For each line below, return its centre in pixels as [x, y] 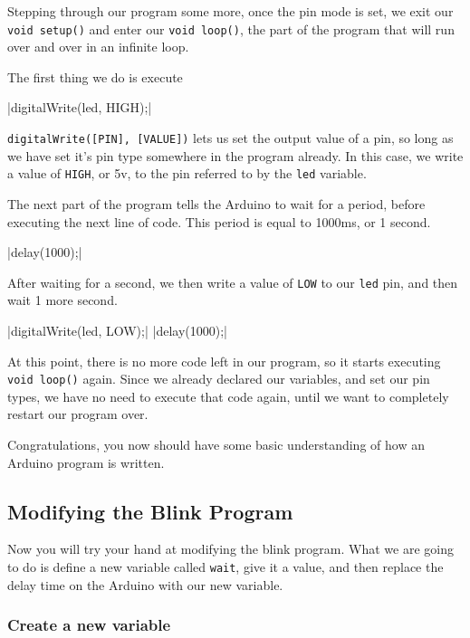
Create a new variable [89, 625]
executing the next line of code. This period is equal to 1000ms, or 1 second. [219, 221]
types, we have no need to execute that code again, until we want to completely [228, 396]
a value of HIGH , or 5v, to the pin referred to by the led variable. [187, 173]
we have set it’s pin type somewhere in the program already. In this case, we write [235, 155]
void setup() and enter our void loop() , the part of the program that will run [231, 29]
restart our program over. [78, 414]
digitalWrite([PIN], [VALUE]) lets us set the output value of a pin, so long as [230, 138]
